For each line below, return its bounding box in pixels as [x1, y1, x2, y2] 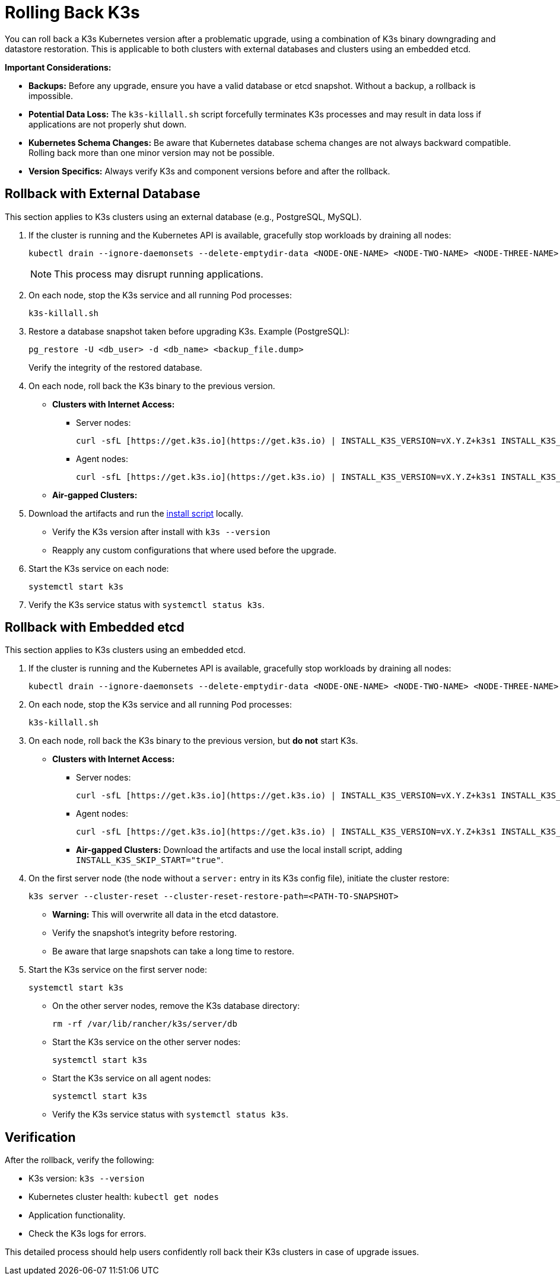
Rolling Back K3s [5, 2, 140, 23]
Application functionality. [28, 1210, 126, 1221]
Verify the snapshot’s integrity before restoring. [52, 928, 237, 938]
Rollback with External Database [5, 186, 201, 202]
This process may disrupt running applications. [54, 268, 263, 280]
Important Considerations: [5, 62, 112, 72]
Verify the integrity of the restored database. [28, 362, 202, 372]
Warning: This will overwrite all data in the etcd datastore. [52, 909, 279, 920]
